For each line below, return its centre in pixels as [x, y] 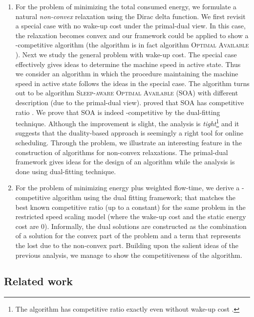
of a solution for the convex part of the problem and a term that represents [128, 236]
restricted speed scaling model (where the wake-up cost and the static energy [131, 216]
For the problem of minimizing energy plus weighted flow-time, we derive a [127, 188]
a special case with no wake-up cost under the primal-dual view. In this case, [130, 26]
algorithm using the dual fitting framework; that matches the [144, 197]
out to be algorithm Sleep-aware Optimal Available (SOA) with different [127, 93]
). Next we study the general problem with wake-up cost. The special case [126, 54]
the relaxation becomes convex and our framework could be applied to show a [132, 35]
